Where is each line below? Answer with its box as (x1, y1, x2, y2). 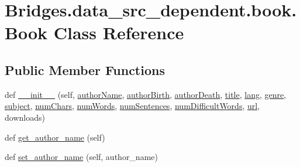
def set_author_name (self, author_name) (5, 151, 158, 163)
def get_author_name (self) (5, 131, 105, 143)
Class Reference (53, 21, 184, 45)
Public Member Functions (5, 60, 165, 79)
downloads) (5, 111, 45, 123)
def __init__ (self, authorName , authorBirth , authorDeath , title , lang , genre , (5, 88, 287, 100)
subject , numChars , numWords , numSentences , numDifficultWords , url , (5, 100, 260, 112)
